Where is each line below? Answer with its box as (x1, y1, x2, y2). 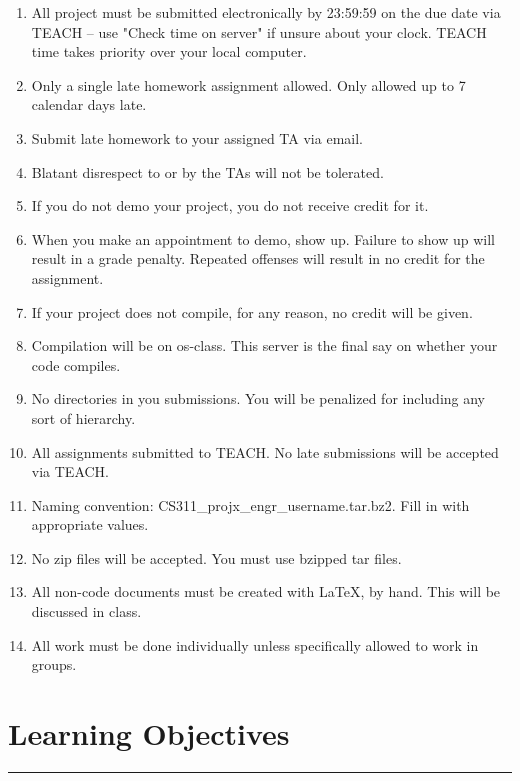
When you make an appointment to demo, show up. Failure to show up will (31, 228, 495, 249)
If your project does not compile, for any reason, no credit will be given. (31, 301, 473, 322)
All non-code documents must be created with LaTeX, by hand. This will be (31, 581, 501, 602)
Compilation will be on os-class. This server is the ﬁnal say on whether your (31, 335, 498, 356)
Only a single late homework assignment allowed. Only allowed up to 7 (31, 74, 466, 95)
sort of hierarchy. (31, 407, 136, 428)
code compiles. (31, 354, 121, 375)
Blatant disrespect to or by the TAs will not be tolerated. (31, 161, 384, 182)
